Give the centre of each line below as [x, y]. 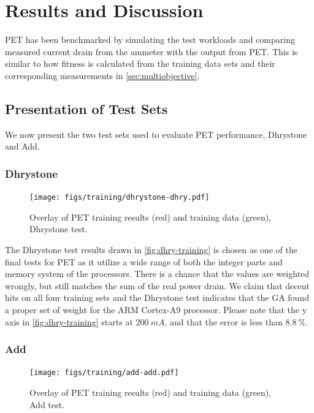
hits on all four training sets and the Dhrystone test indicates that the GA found [157, 297]
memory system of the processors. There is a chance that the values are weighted [157, 274]
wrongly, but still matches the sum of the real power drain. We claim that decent [157, 285]
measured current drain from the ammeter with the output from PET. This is [151, 51]
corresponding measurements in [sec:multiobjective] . [102, 75]
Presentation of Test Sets [86, 108]
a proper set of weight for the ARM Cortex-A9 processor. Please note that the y [156, 309]
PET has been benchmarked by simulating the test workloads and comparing [150, 40]
